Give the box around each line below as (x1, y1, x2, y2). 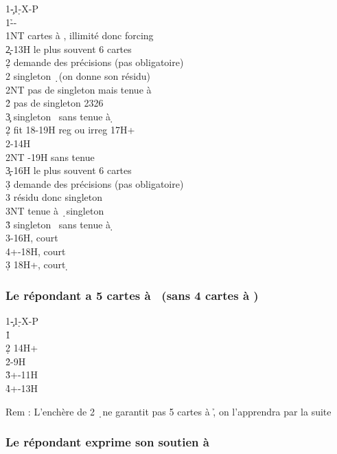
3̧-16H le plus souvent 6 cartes (5, 163, 132, 177)
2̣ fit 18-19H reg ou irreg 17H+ (5, 122, 135, 137)
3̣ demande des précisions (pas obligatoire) (5, 176, 184, 191)
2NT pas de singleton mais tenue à (5, 82, 152, 96)
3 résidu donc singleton (5, 190, 102, 204)
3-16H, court (5, 230, 58, 245)
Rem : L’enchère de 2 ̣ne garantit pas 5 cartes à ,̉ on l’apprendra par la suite (5, 404, 332, 418)
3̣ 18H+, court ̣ (5, 257, 69, 272)
